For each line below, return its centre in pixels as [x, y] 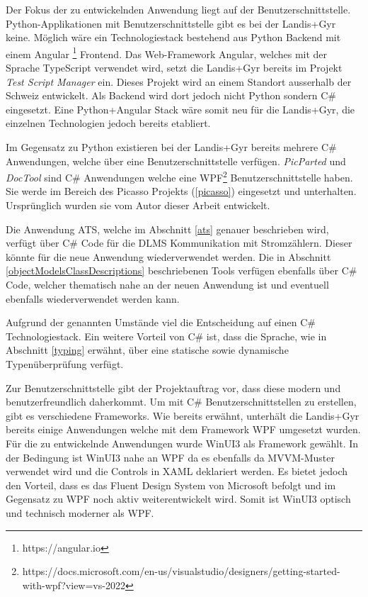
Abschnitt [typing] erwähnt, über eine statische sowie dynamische [147, 350]
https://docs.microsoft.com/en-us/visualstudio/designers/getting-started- [181, 571]
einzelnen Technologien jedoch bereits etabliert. [108, 123]
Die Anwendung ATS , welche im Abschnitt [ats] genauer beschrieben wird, [167, 229]
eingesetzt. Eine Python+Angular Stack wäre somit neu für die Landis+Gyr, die [180, 109]
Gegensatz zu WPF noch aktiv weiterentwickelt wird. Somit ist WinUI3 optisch [178, 499]
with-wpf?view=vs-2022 [74, 585]
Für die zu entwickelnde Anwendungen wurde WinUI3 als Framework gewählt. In [182, 443]
